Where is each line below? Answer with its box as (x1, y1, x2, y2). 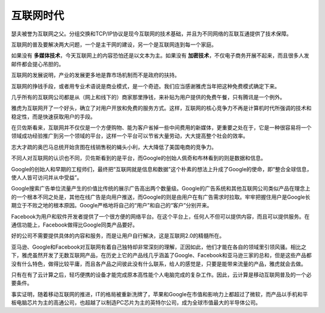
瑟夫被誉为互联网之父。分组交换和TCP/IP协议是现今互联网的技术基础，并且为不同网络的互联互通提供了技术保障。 (11, 30, 292, 37)
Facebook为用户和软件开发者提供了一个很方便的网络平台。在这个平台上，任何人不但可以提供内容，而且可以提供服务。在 (11, 213, 310, 220)
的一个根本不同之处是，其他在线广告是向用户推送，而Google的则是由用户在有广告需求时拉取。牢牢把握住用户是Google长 (11, 193, 311, 201)
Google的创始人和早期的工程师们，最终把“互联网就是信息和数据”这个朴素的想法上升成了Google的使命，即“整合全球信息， (11, 165, 312, 172)
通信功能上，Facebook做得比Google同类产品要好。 (11, 221, 138, 228)
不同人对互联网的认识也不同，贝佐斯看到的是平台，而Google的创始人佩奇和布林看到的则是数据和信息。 (11, 154, 267, 162)
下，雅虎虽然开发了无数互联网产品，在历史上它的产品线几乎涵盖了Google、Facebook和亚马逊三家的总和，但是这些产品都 (11, 252, 312, 259)
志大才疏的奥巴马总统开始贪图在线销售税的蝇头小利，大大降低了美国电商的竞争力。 (11, 143, 217, 150)
